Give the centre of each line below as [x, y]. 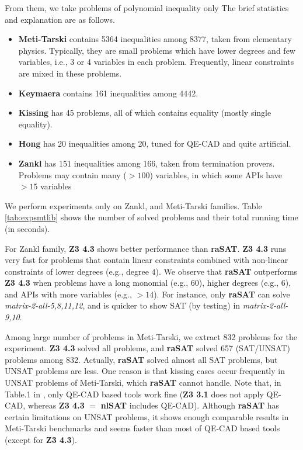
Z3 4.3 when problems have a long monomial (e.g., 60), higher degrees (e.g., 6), [148, 283]
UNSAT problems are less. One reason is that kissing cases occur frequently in [145, 371]
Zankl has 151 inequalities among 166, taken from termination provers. [147, 163]
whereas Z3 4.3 [56, 405]
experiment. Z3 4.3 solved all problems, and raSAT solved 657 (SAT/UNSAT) [147, 348]
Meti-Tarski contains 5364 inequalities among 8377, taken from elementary [155, 39]
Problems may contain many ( [72, 174]
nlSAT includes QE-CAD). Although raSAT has [190, 405]
